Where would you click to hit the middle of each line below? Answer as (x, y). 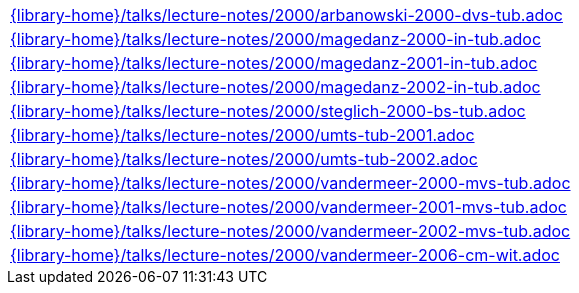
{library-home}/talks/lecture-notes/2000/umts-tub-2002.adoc (244, 159)
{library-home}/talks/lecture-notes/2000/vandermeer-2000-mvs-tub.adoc (290, 183)
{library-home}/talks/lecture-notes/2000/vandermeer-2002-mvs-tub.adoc (290, 231)
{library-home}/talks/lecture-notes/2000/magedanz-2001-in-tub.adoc (274, 63)
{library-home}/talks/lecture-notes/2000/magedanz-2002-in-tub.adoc (275, 87)
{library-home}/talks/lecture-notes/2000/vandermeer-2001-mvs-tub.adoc (288, 207)
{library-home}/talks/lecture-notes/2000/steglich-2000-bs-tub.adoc (268, 111)
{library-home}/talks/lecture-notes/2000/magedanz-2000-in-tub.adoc (276, 39)
